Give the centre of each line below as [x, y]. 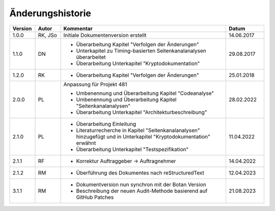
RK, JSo [47, 35]
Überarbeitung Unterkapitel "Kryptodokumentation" [138, 63]
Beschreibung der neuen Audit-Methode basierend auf [142, 191]
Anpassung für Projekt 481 [95, 84]
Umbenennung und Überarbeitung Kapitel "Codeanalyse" [145, 93]
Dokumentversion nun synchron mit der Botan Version [141, 184]
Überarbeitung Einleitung [106, 124]
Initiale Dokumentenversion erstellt [105, 35]
